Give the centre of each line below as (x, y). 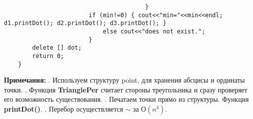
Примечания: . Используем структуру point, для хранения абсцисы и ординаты (125, 80)
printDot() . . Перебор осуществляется (64, 109)
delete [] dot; (57, 48)
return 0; (48, 56)
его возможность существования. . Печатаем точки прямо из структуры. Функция (126, 99)
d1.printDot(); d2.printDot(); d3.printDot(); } (85, 23)
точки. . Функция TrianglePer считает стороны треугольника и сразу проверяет (126, 89)
